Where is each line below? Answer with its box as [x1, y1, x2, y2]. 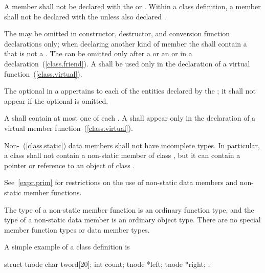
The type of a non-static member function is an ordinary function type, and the [4, 204, 254, 215]
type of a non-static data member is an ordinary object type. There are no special [4, 214, 261, 225]
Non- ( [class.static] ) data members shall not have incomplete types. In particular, [4, 140, 260, 150]
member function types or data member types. [4, 224, 150, 235]
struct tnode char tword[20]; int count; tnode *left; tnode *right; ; [4, 258, 210, 269]
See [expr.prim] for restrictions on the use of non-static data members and [4, 177, 238, 188]
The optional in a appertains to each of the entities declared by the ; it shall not [4, 85, 256, 96]
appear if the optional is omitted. [4, 95, 108, 106]
